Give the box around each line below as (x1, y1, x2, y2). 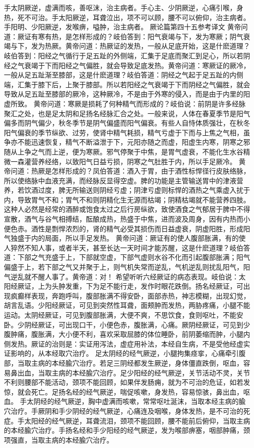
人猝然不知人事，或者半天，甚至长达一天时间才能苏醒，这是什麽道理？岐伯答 (4, 242, 250, 252)
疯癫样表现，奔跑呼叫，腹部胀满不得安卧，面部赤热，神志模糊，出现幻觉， (10, 290, 250, 300)
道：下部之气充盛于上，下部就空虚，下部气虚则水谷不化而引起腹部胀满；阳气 (4, 252, 250, 262)
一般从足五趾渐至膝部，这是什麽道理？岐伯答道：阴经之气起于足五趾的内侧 (4, 70, 243, 80)
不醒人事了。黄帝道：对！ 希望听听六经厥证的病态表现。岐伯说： (31, 271, 239, 281)
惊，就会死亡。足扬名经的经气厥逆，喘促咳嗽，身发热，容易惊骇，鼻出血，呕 (4, 386, 250, 397)
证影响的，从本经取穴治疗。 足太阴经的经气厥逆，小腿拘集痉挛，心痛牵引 (4, 348, 239, 358)
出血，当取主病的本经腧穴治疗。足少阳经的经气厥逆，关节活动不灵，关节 (17, 367, 250, 377)
